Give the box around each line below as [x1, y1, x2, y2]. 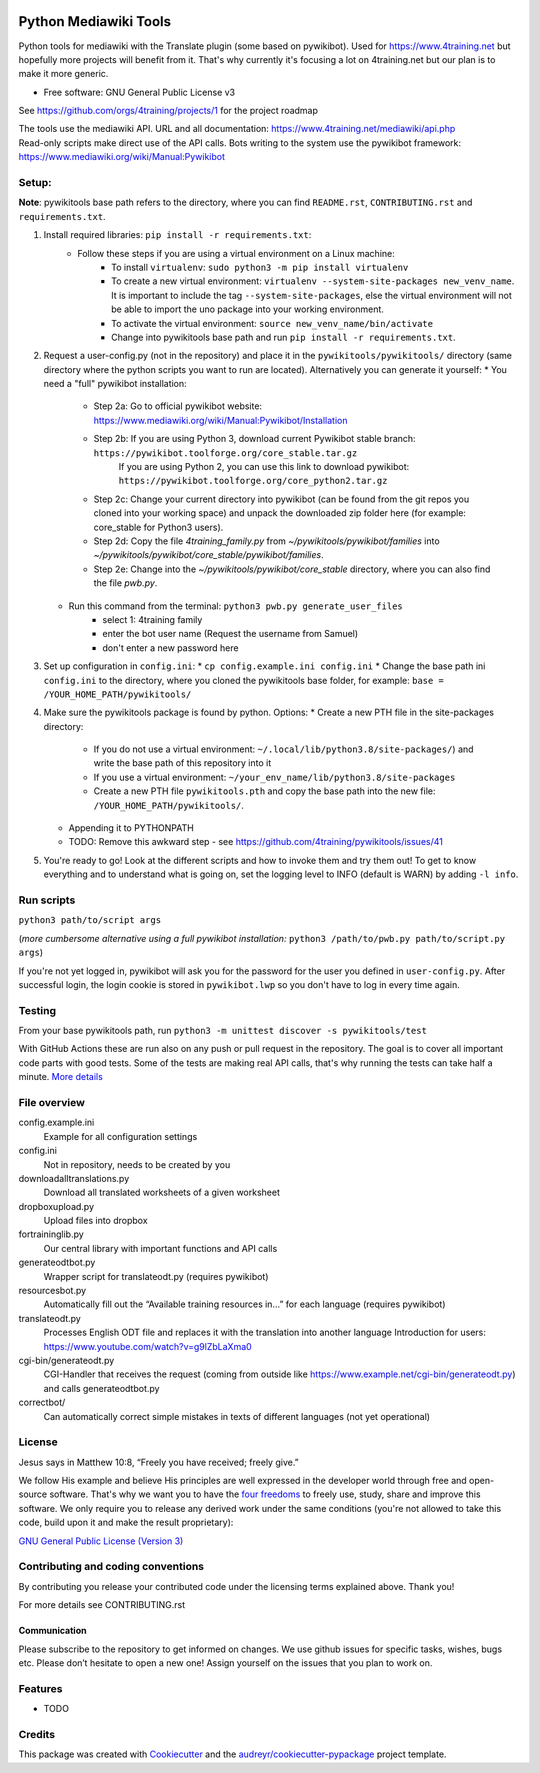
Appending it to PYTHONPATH [68, 822, 194, 834]
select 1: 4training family [102, 613, 203, 625]
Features [18, 1681, 63, 1695]
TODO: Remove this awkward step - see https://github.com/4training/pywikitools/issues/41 [68, 836, 444, 848]
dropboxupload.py [18, 1200, 95, 1212]
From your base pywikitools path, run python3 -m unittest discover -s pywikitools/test [18, 1025, 427, 1037]
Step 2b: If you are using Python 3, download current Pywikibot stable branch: [93, 433, 416, 445]
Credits [18, 1727, 55, 1741]
